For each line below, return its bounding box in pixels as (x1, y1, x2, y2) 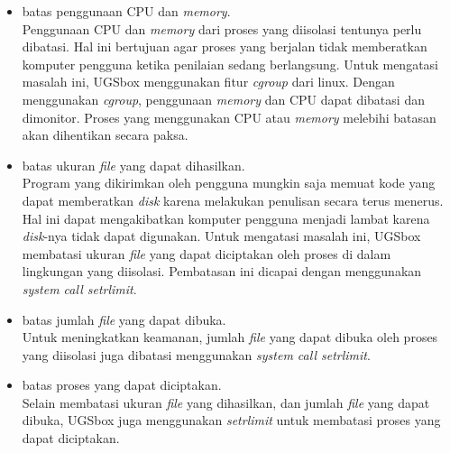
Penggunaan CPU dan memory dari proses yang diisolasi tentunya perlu (22, 19, 422, 38)
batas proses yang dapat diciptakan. (22, 375, 222, 394)
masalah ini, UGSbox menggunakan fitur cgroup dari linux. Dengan (22, 72, 395, 91)
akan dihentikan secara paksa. (22, 125, 188, 144)
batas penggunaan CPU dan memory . (22, 2, 231, 20)
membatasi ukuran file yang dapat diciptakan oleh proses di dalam (22, 244, 391, 263)
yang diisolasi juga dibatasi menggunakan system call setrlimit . (22, 345, 371, 364)
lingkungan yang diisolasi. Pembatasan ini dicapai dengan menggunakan (22, 262, 422, 281)
